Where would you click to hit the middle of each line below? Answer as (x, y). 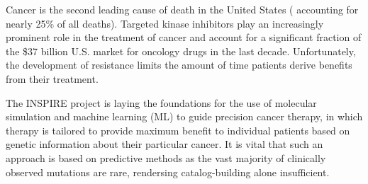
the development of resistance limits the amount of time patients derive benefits (179, 65)
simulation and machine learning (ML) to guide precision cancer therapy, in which (184, 116)
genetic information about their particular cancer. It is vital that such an (165, 144)
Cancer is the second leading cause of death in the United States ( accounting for (182, 9)
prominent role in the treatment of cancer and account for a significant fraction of (184, 37)
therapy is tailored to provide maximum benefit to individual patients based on (178, 130)
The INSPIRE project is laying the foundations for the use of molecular (161, 102)
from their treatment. (52, 78)
